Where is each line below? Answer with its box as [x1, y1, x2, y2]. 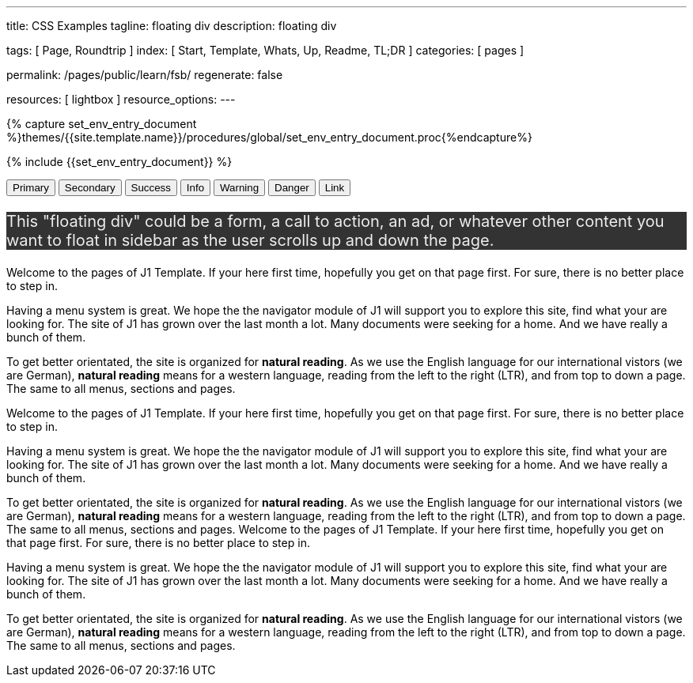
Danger [275, 182, 309, 194]
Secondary [64, 182, 116, 194]
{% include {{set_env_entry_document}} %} [6, 155, 233, 168]
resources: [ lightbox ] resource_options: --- [6, 92, 236, 106]
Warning [220, 182, 259, 194]
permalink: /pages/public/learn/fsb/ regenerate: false [6, 68, 283, 81]
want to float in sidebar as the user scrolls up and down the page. [6, 231, 494, 250]
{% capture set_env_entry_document [6, 117, 197, 130]
